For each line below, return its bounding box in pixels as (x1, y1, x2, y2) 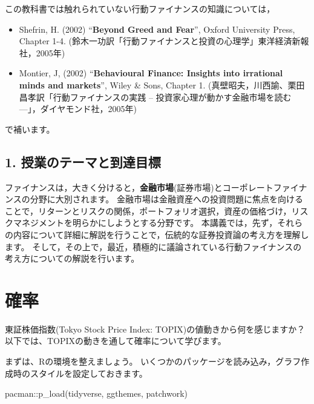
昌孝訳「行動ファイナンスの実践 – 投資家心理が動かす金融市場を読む (19, 90, 292, 103)
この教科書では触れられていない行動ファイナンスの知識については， (5, 2, 275, 15)
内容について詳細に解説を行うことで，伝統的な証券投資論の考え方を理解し (13, 228, 309, 240)
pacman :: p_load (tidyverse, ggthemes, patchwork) (5, 387, 188, 400)
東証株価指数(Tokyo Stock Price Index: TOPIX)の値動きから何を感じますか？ (5, 322, 306, 335)
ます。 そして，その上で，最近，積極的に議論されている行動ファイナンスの (5, 240, 302, 253)
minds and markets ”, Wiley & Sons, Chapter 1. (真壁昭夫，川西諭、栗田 (19, 78, 305, 91)
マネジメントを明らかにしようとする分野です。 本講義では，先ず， (13, 216, 278, 229)
